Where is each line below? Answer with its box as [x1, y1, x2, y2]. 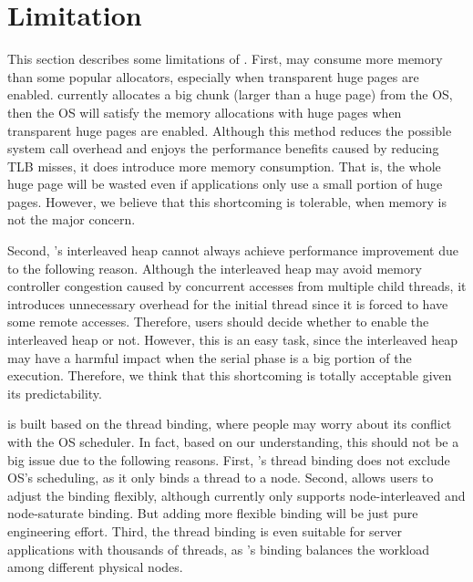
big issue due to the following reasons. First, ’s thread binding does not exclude [7, 450, 450, 469]
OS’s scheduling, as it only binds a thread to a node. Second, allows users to [7, 468, 434, 487]
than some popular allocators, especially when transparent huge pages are [7, 67, 419, 86]
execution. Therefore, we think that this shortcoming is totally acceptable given [7, 366, 452, 385]
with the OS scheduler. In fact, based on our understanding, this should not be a [7, 432, 459, 451]
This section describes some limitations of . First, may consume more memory [7, 49, 443, 68]
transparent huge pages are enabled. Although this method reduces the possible [7, 120, 452, 140]
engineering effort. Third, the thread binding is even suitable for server [7, 521, 402, 540]
